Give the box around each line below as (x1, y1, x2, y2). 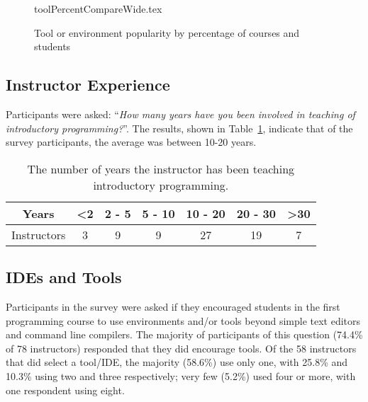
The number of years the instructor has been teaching (27, 160, 295, 177)
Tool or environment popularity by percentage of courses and (34, 25, 300, 40)
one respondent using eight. (6, 382, 125, 397)
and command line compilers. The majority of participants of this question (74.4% (6, 327, 363, 342)
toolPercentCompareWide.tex (34, 1, 162, 16)
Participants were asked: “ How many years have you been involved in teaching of (6, 106, 355, 121)
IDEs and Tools (6, 266, 122, 288)
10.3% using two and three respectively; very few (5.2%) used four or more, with (6, 368, 356, 383)
